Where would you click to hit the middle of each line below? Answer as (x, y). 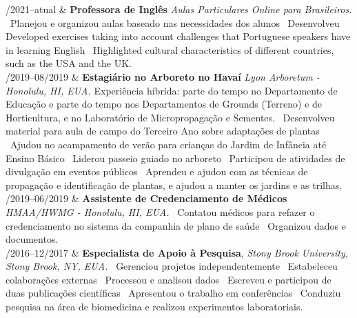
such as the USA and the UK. (69, 63)
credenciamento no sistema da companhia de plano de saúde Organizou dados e (176, 225)
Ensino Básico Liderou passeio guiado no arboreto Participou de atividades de (175, 158)
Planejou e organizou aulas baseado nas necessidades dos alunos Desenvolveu (175, 22)
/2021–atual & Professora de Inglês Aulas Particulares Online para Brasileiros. (179, 9)
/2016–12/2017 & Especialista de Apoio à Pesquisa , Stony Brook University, (177, 252)
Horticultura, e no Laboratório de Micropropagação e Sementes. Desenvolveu (170, 117)
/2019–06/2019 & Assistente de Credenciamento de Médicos (146, 198)
